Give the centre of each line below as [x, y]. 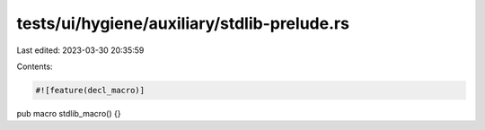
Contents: [35, 66]
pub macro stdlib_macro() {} [69, 113]
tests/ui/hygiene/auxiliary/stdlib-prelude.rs [183, 23]
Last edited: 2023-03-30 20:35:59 [80, 50]
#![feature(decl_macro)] [90, 90]
